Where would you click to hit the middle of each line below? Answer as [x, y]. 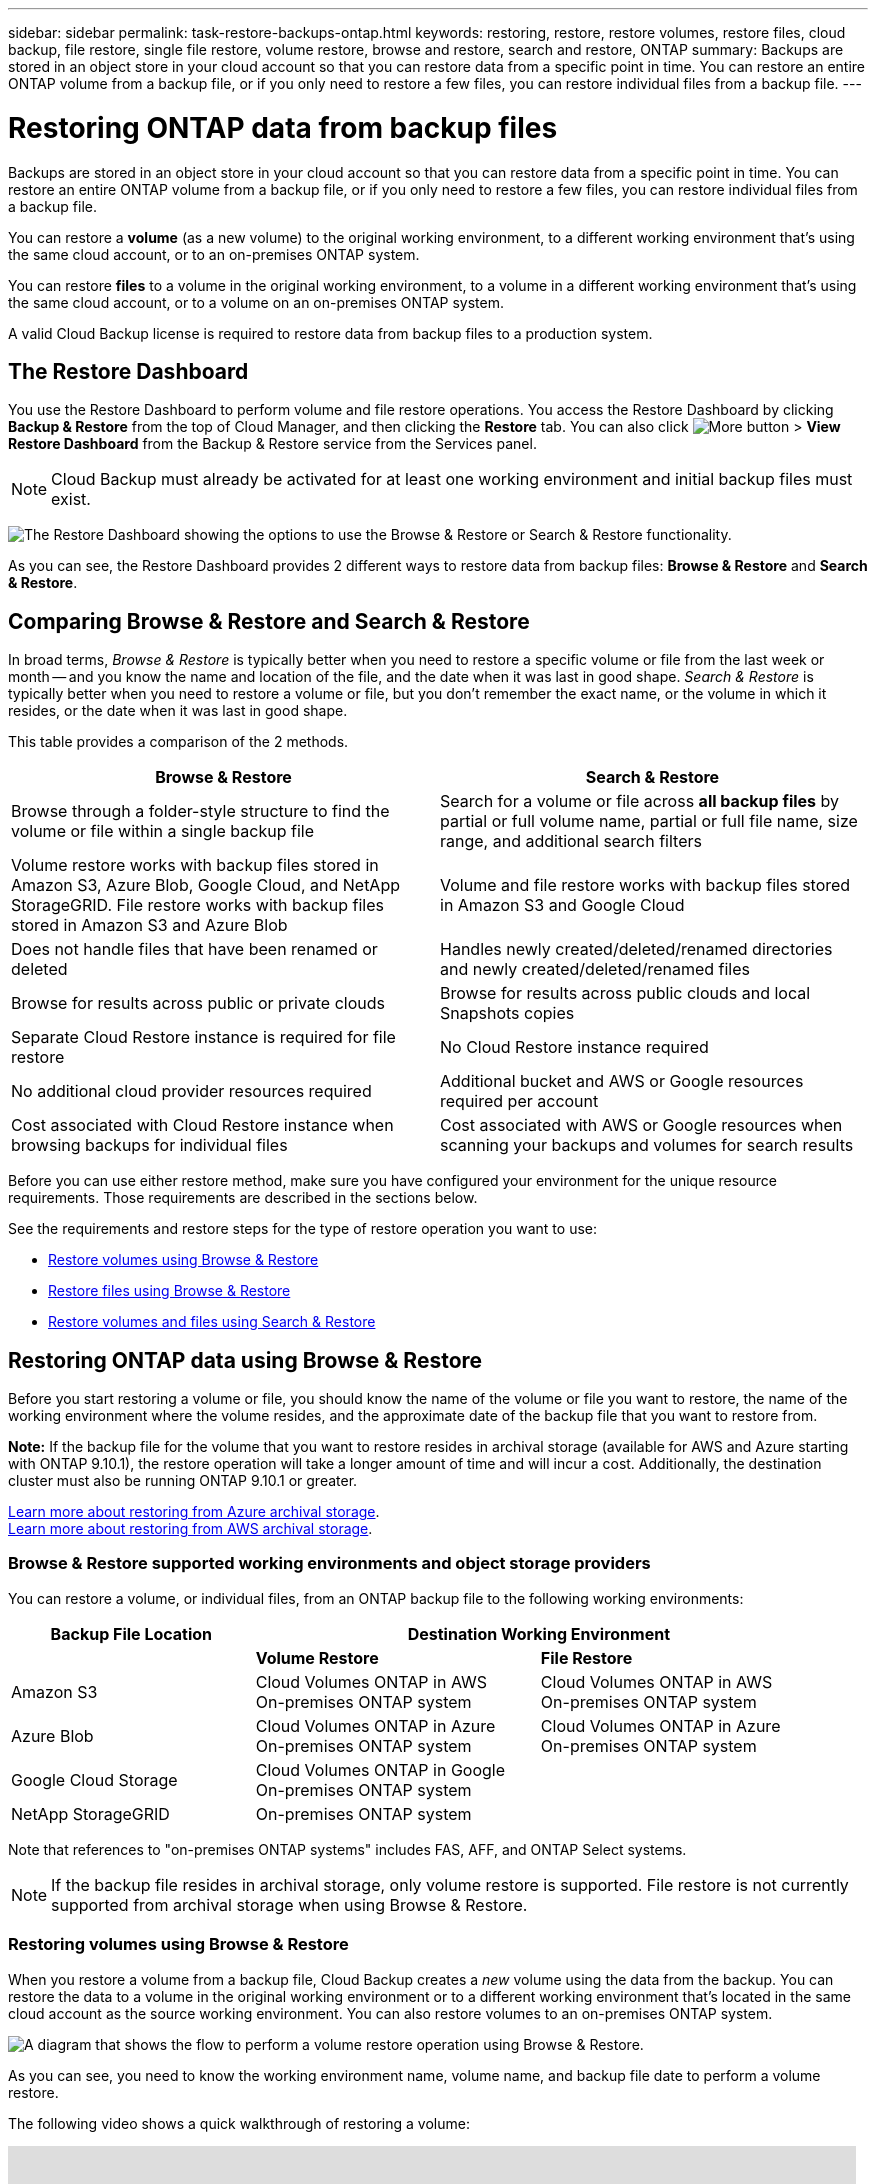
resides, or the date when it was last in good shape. [178, 711]
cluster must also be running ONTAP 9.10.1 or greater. [183, 1481]
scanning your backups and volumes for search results [647, 1145]
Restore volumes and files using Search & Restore [212, 1322]
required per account [519, 1101]
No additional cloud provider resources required [191, 1091]
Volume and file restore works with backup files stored [645, 885]
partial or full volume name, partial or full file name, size [649, 821]
